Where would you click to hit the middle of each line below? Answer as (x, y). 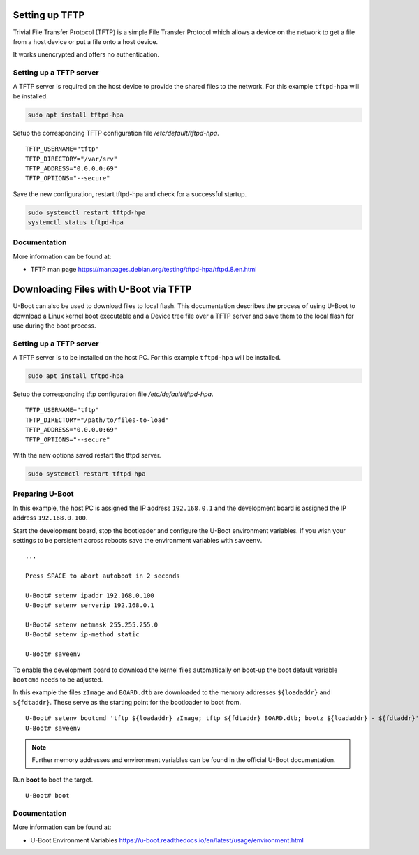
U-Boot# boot (47, 796)
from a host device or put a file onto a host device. (86, 41)
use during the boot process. (55, 326)
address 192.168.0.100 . (50, 518)
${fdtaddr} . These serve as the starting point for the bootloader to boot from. (127, 702)
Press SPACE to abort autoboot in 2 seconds (103, 576)
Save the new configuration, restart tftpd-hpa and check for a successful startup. (130, 194)
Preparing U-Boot (43, 494)
